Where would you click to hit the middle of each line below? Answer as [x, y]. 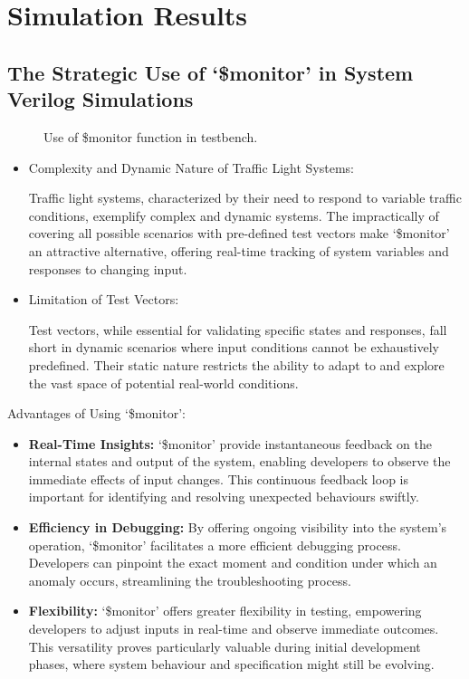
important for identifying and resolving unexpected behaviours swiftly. [224, 497]
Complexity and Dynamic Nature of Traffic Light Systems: [191, 167]
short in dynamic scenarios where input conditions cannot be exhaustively [234, 347]
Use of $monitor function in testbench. [151, 136]
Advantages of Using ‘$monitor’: [96, 413]
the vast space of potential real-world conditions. [163, 383]
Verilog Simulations [100, 99]
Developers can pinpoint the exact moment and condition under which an [233, 563]
